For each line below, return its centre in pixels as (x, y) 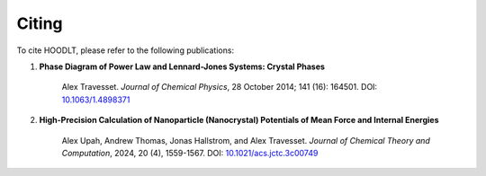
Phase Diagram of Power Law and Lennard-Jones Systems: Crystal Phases (182, 66)
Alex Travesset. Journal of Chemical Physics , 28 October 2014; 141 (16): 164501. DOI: (220, 87)
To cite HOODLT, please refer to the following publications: (125, 50)
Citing (40, 23)
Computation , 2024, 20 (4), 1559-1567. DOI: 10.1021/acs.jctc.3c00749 (190, 153)
